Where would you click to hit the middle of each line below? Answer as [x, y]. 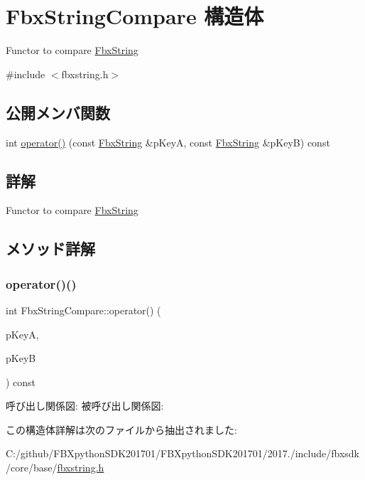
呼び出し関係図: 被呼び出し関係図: [85, 406]
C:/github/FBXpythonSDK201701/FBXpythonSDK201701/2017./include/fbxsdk [182, 453]
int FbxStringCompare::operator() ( [83, 310]
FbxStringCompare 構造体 [135, 16]
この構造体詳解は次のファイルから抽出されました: [121, 429]
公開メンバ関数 [58, 112]
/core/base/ [32, 468]
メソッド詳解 [50, 249]
